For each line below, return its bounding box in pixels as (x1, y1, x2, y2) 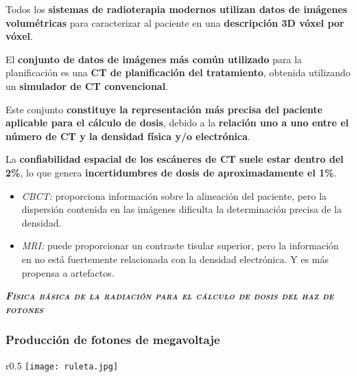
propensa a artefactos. (21, 265, 115, 279)
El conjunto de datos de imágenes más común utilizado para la (5, 52, 302, 66)
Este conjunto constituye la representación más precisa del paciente (5, 102, 323, 116)
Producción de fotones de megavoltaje (5, 331, 220, 348)
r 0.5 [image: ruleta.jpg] (5, 358, 119, 372)
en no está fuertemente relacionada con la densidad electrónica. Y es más (21, 251, 329, 266)
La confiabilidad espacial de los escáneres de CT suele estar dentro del (5, 152, 344, 166)
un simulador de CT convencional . (5, 78, 169, 93)
